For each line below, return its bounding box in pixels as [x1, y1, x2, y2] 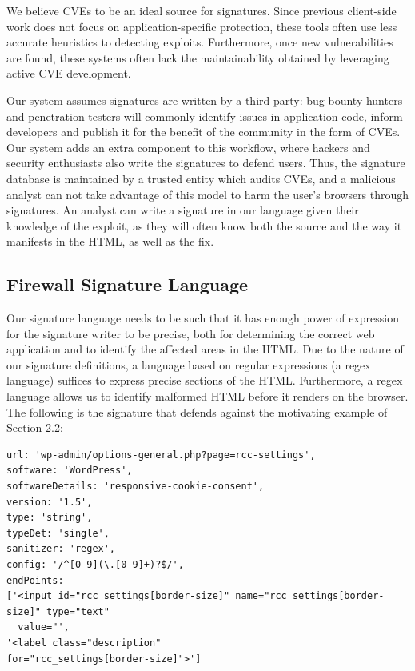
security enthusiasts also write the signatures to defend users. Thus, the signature [6, 154, 405, 171]
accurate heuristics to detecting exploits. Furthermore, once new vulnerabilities [6, 34, 393, 50]
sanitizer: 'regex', [6, 543, 116, 555]
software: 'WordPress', [6, 465, 133, 477]
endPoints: [6, 574, 64, 586]
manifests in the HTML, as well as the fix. [6, 233, 214, 250]
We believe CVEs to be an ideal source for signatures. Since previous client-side [6, 2, 397, 18]
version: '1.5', [6, 496, 93, 508]
